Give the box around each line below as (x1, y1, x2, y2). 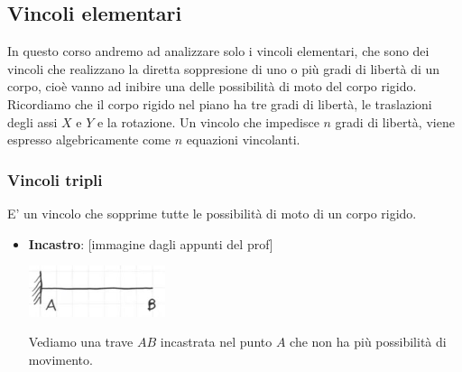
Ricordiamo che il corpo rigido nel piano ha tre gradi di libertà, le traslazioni (7, 94, 432, 113)
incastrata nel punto (160, 332, 273, 351)
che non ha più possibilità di (290, 332, 447, 351)
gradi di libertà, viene (335, 112, 455, 131)
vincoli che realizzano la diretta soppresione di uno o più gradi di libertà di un (7, 59, 440, 78)
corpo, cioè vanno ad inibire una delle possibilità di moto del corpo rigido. (7, 77, 417, 96)
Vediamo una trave (28, 332, 134, 351)
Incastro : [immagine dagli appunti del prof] (28, 234, 273, 253)
